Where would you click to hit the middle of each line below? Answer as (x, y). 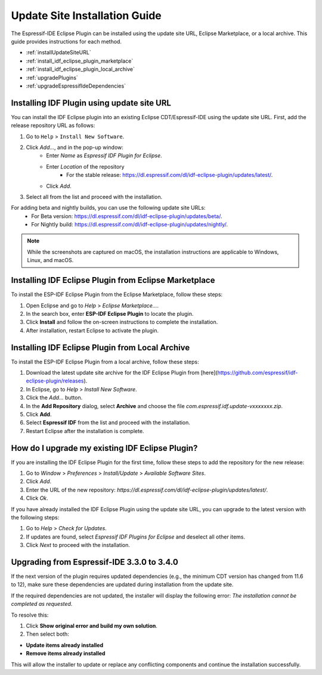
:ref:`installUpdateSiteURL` (59, 52)
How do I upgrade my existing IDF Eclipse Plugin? (104, 448)
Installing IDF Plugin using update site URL (91, 103)
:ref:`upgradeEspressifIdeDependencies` (76, 86)
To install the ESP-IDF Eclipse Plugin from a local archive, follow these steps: (105, 362)
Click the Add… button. (54, 398)
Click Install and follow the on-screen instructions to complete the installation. (122, 322)
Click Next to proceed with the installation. (78, 545)
